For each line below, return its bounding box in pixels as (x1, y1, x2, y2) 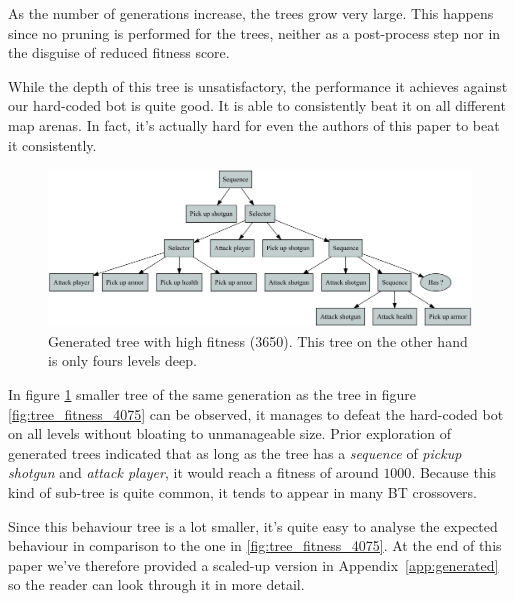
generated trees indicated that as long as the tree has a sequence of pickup (8, 442, 462, 463)
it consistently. (8, 134, 97, 155)
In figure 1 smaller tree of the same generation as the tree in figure (8, 384, 416, 404)
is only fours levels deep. (48, 350, 197, 371)
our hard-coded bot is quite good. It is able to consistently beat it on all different (8, 95, 506, 116)
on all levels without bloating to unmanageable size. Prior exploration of (8, 423, 452, 444)
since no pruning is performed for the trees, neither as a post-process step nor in (8, 22, 501, 43)
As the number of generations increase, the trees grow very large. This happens (8, 3, 494, 23)
